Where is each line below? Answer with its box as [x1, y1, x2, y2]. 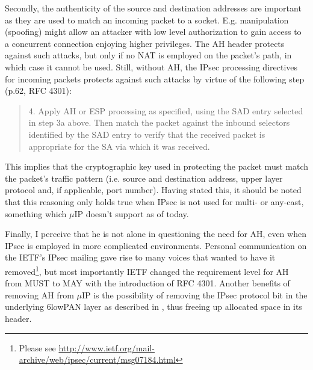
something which [5, 207, 67, 220]
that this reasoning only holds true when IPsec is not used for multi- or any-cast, [5, 195, 304, 208]
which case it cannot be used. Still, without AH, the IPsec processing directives [5, 60, 298, 73]
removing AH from [5, 288, 74, 301]
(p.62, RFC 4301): [5, 84, 72, 97]
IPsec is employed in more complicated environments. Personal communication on [5, 239, 307, 251]
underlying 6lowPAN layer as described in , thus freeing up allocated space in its [5, 300, 302, 313]
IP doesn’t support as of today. [74, 207, 189, 220]
